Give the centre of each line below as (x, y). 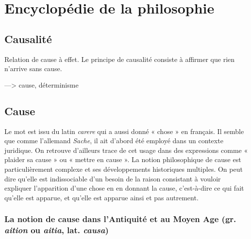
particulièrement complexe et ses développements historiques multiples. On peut (124, 169)
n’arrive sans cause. (33, 68)
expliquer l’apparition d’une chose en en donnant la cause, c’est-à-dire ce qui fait (124, 188)
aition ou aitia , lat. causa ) (57, 230)
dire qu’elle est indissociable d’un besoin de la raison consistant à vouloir (113, 178)
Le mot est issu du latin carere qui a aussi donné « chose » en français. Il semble (124, 131)
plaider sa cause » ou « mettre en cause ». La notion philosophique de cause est (123, 159)
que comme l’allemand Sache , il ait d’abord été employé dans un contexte (114, 141)
